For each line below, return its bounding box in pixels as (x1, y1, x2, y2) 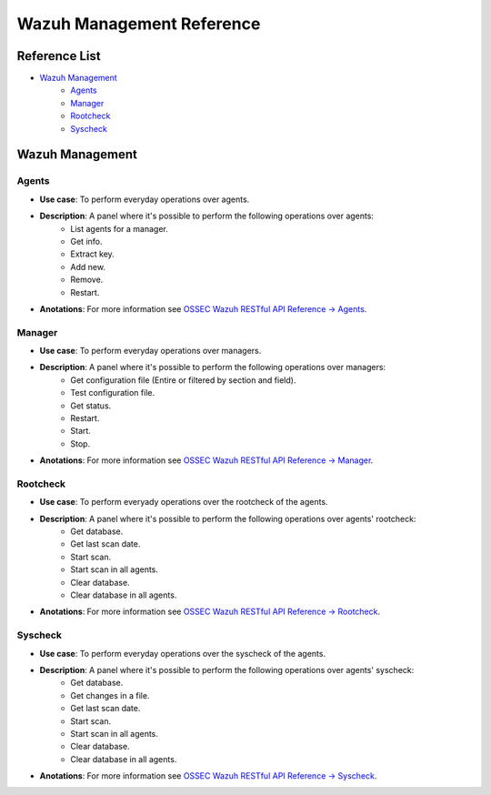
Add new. (70, 261, 106, 272)
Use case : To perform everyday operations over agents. (39, 194, 250, 205)
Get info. (70, 236, 103, 247)
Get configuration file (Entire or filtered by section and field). (70, 374, 296, 386)
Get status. (70, 400, 112, 411)
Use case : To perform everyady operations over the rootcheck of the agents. (39, 497, 328, 508)
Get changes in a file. (70, 689, 150, 700)
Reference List (16, 48, 101, 64)
